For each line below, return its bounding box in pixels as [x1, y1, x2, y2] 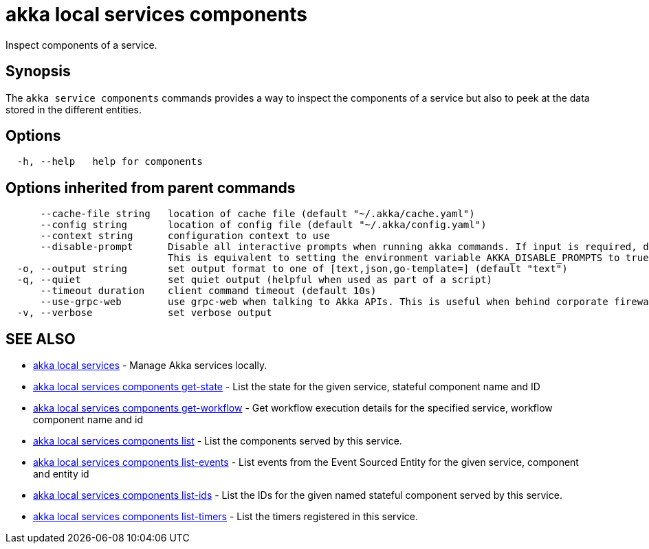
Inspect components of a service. [5, 38, 157, 51]
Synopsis [5, 63, 71, 80]
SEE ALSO [5, 330, 76, 348]
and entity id [33, 468, 89, 480]
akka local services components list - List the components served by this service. [33, 435, 402, 447]
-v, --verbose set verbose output [16, 307, 272, 319]
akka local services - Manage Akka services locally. [33, 359, 267, 372]
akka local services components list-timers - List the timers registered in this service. [33, 511, 419, 523]
